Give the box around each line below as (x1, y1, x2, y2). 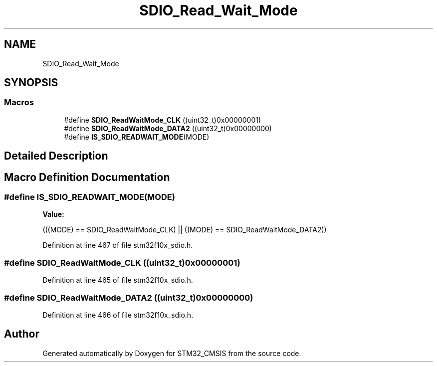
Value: (42, 210, 64, 219)
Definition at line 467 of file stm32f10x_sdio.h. (42, 241, 193, 250)
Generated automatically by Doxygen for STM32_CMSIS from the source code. (42, 349, 301, 358)
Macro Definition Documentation (4, 171, 170, 183)
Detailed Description (4, 150, 108, 163)
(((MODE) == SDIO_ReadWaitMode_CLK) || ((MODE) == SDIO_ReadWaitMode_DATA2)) (42, 225, 327, 234)
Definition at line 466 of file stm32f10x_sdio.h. (42, 310, 194, 319)
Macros (4, 97, 34, 108)
